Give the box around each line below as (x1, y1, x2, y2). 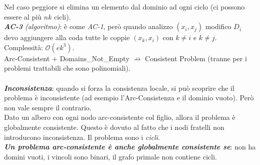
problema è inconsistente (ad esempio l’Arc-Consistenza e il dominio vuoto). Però (4, 92, 254, 103)
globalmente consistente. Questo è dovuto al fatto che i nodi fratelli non (4, 121, 224, 132)
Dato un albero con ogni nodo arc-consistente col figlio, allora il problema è (4, 112, 235, 122)
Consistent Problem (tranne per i (145, 53, 247, 63)
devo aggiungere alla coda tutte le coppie (4, 32, 130, 43)
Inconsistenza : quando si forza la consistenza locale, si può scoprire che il (4, 82, 234, 93)
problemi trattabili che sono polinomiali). (4, 63, 131, 73)
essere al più (4, 11, 42, 22)
